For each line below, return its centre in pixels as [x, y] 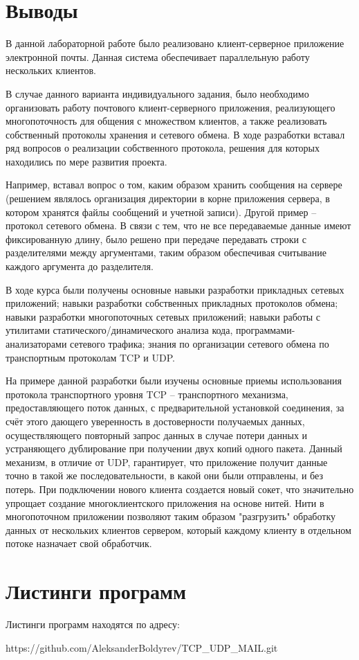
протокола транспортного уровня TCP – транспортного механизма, [147, 394]
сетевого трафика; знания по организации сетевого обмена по [200, 344]
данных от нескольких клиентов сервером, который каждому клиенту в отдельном [178, 529]
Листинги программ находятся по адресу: [93, 624]
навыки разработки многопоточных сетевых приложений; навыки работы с [163, 316]
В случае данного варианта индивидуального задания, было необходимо [157, 93]
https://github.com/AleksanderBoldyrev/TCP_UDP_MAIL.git [142, 647]
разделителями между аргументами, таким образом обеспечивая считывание [166, 252]
